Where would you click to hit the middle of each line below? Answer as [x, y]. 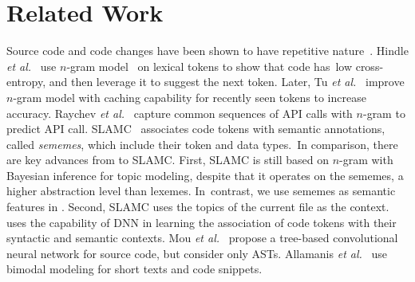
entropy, [26, 82]
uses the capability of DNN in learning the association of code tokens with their [202, 222]
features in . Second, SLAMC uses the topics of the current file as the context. [198, 207]
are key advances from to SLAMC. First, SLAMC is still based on [168, 160]
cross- [370, 66]
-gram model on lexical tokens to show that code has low [209, 66]
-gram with [366, 160]
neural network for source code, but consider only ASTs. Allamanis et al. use [197, 253]
